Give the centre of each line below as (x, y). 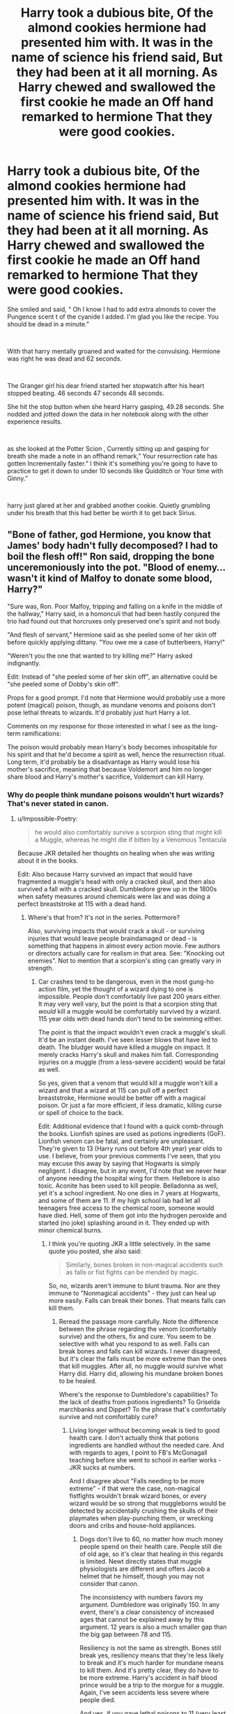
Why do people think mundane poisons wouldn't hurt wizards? (116, 795)
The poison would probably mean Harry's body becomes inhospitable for (112, 747)
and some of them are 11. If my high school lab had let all (119, 1201)
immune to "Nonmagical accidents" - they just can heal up (132, 1293)
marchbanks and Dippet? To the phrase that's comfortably (142, 1409)
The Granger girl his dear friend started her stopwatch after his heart (106, 385)
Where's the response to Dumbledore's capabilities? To (138, 1395)
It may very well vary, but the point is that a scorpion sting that (127, 1004)
